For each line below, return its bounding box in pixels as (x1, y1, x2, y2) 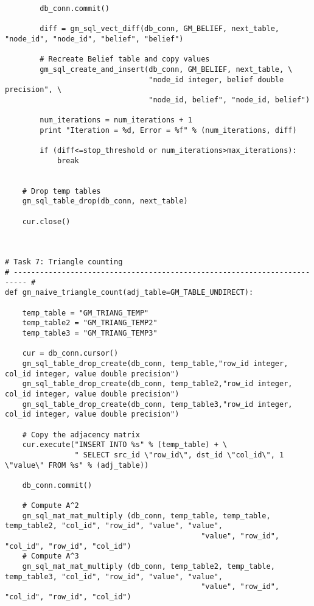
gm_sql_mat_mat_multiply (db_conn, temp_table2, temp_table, (22, 562, 275, 571)
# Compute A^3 (22, 552, 79, 561)
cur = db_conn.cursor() (22, 349, 119, 358)
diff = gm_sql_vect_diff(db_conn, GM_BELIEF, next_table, (40, 24, 280, 33)
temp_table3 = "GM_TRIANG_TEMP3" (22, 329, 158, 337)
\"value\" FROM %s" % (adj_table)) (5, 460, 149, 470)
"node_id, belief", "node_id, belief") (148, 95, 310, 104)
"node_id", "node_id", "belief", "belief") (5, 34, 184, 43)
